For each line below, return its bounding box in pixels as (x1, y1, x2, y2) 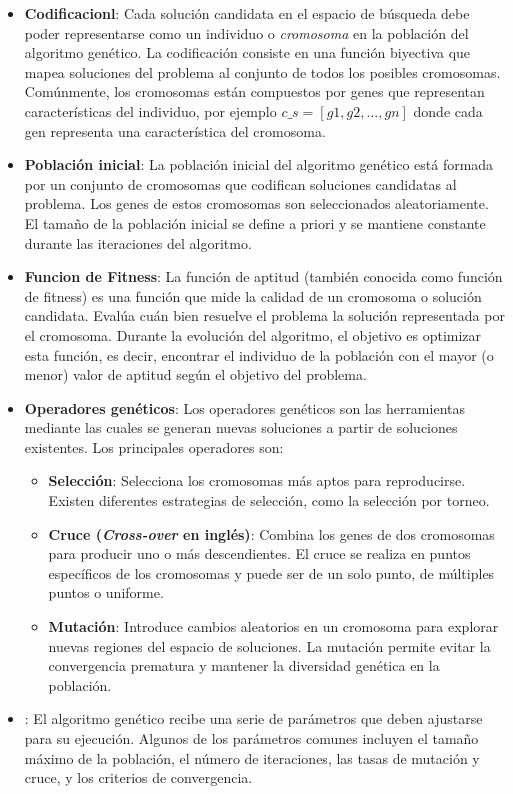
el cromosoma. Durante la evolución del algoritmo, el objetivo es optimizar (24, 324, 482, 345)
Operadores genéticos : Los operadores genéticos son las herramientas (24, 397, 465, 418)
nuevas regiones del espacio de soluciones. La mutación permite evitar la (48, 635, 491, 656)
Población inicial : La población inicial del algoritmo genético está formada (24, 154, 494, 175)
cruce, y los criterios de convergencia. (24, 767, 253, 788)
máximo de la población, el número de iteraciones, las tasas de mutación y (24, 747, 480, 768)
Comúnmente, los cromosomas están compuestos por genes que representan (24, 81, 485, 102)
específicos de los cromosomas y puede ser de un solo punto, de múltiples (48, 562, 495, 583)
